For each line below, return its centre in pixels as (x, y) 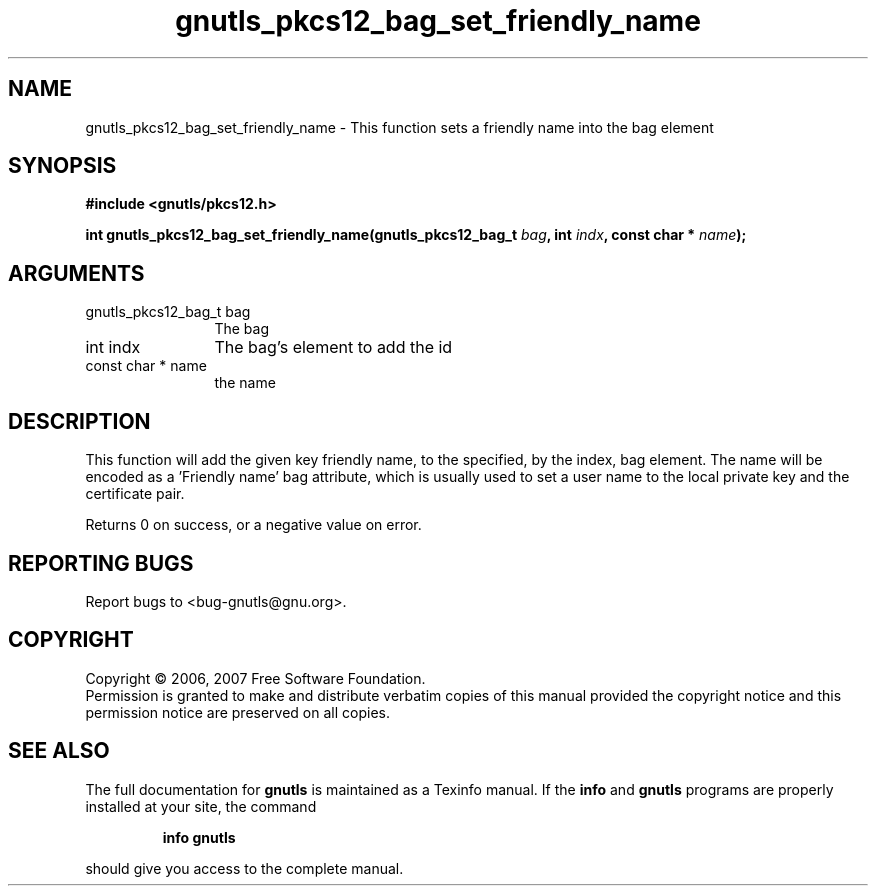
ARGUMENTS (76, 273)
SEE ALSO (59, 751)
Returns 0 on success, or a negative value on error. (253, 525)
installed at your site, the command (201, 806)
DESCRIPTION (79, 421)
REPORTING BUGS (101, 563)
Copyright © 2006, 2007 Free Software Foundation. (255, 678)
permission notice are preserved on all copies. (237, 712)
